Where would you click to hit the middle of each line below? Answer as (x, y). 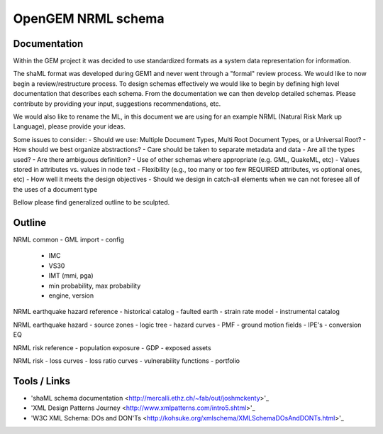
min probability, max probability (95, 286)
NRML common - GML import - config (68, 240)
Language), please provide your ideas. (69, 126)
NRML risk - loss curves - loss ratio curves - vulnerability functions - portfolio (127, 360)
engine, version (71, 295)
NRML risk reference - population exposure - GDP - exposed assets (112, 347)
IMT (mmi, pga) (71, 276)
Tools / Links (42, 381)
